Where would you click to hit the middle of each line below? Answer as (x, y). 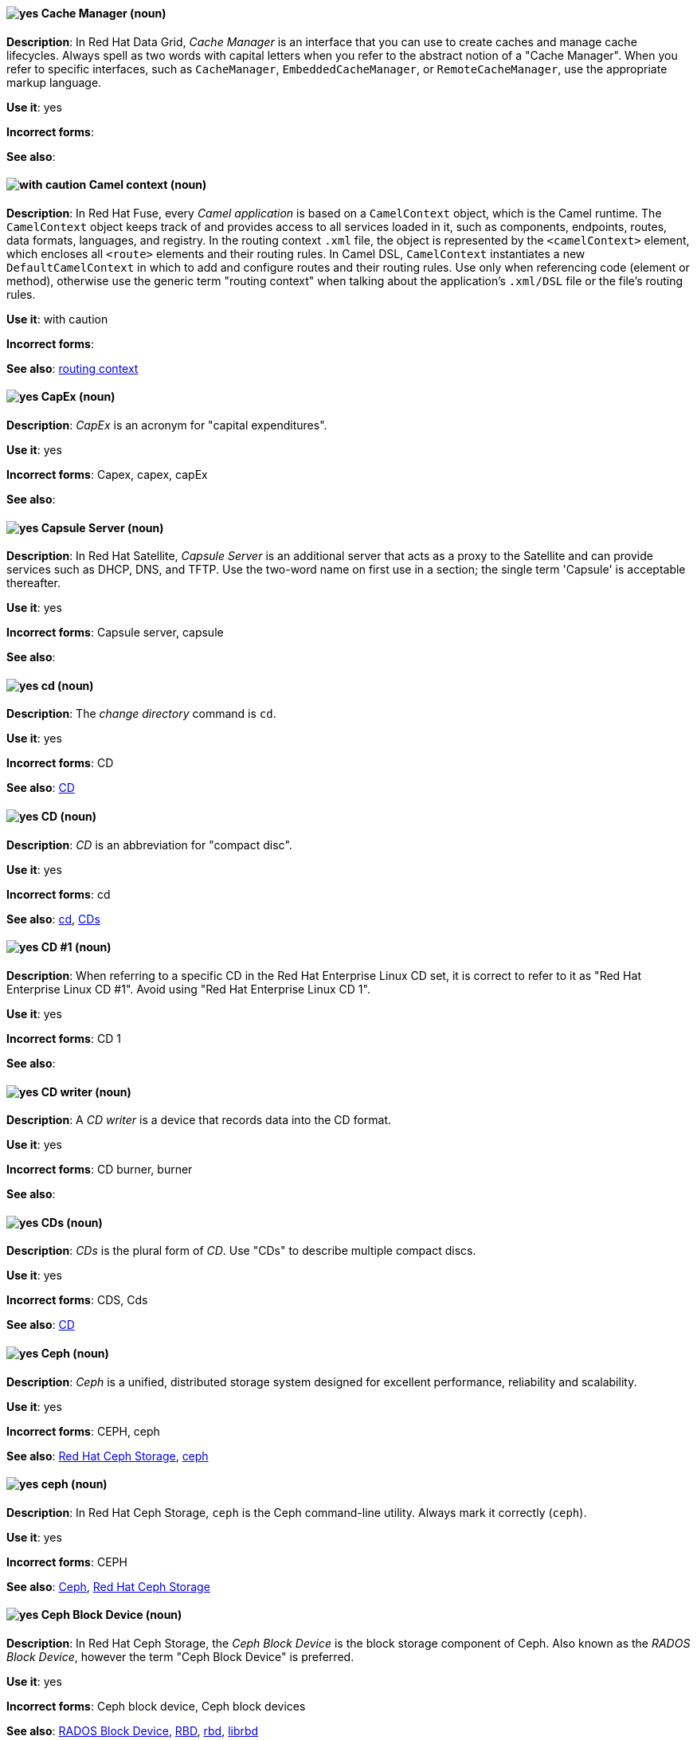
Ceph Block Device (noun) (112, 1615)
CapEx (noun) (78, 397)
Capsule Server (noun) (102, 527)
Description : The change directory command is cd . (141, 714)
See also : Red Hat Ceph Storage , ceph (108, 1456)
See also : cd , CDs (53, 919)
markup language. (54, 82)
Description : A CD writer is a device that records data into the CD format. (199, 1120)
